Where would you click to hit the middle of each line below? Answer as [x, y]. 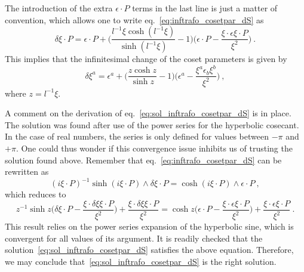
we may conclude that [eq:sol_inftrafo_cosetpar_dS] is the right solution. [141, 261]
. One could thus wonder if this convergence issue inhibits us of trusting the [154, 148]
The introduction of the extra [59, 8]
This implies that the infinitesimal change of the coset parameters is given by [146, 59]
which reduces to [36, 194]
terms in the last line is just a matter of [205, 8]
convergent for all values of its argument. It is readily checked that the [134, 238]
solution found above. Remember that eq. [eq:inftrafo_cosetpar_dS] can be [143, 160]
